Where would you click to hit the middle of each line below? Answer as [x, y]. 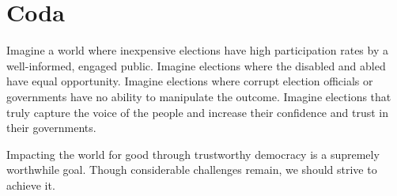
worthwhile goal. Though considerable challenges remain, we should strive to [192, 170]
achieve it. [31, 185]
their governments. [51, 128]
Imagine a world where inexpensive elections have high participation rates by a [197, 50]
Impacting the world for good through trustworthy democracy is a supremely [193, 154]
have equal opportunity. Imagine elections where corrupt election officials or [190, 81]
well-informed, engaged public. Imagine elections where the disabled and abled [196, 65]
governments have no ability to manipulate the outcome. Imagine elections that [199, 96]
